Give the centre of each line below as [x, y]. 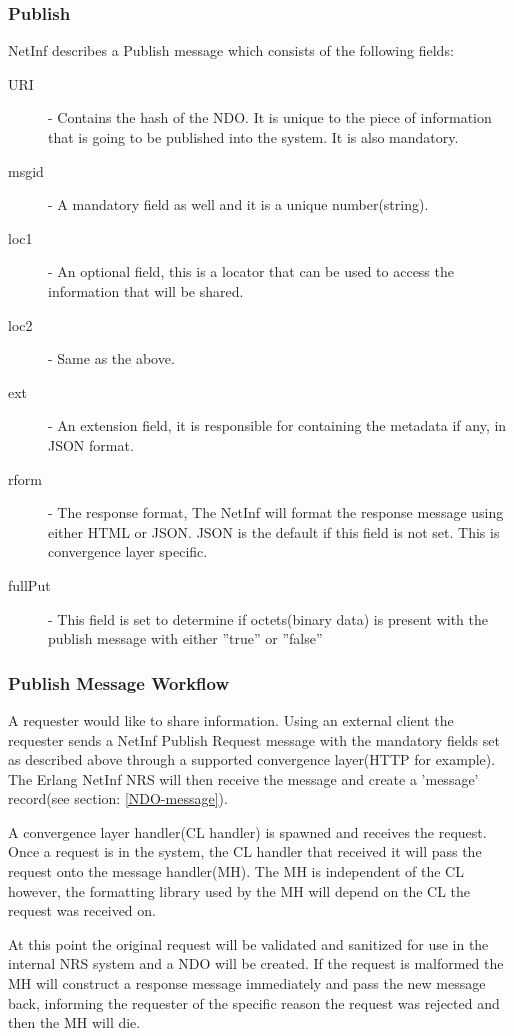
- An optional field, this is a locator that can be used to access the [251, 271]
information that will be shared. [146, 290]
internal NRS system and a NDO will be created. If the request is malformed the [256, 963]
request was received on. [82, 910]
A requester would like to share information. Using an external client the [231, 719]
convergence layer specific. [128, 551]
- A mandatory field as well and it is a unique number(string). [238, 204]
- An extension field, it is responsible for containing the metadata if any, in [277, 425]
